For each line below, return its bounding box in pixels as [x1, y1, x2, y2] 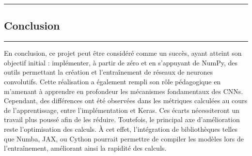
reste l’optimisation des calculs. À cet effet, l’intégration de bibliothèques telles [4, 124, 237, 134]
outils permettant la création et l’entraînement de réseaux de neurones [4, 67, 213, 77]
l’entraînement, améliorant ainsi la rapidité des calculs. [4, 143, 167, 153]
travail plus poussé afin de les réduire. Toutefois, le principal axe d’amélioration [4, 114, 240, 125]
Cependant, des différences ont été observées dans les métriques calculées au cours [4, 95, 248, 106]
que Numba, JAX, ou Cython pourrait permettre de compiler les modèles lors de [4, 133, 244, 143]
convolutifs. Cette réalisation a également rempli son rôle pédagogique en [4, 76, 221, 86]
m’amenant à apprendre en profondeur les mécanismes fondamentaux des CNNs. [4, 86, 243, 96]
